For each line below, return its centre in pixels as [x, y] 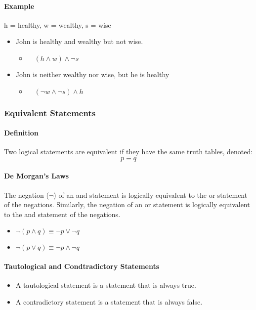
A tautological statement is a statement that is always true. [106, 285]
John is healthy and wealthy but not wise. [79, 41]
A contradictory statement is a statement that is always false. [109, 301]
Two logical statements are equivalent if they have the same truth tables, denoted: [128, 152]
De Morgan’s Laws [37, 176]
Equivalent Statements [50, 112]
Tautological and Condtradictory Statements [82, 266]
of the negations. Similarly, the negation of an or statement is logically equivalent [127, 204]
